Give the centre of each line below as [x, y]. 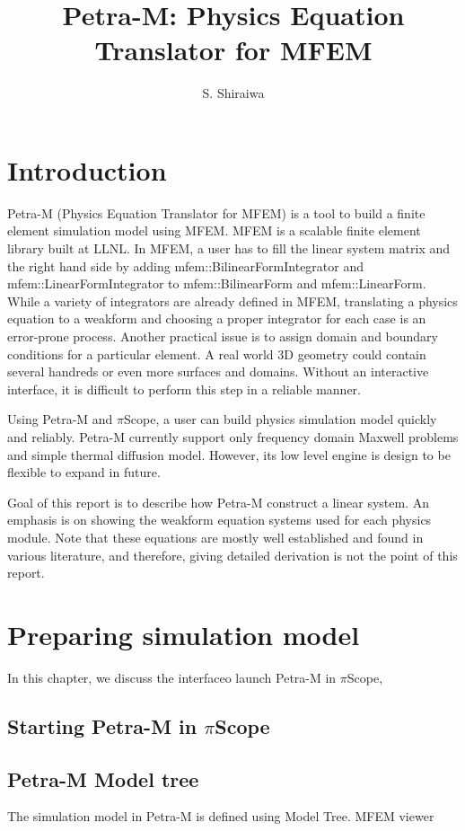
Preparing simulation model [184, 634]
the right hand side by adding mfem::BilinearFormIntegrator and [185, 265]
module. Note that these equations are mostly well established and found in [215, 537]
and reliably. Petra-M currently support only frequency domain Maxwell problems [233, 436]
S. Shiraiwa [233, 93]
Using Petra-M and [60, 419]
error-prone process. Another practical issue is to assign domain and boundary [223, 336]
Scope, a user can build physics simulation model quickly [281, 419]
